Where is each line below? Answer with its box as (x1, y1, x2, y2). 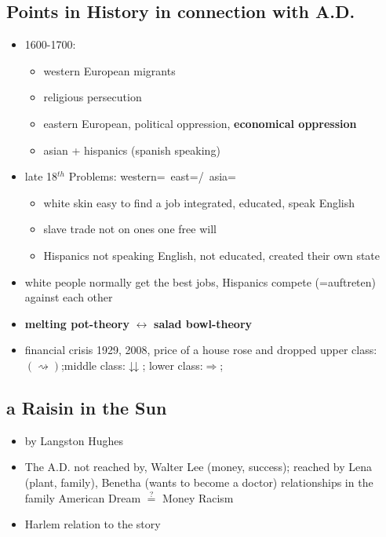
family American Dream (24, 489, 141, 506)
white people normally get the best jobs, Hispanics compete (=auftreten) (24, 273, 377, 290)
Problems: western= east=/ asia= (68, 168, 236, 184)
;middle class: (60, 356, 126, 373)
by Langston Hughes (24, 432, 123, 448)
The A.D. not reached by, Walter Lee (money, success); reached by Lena (24, 458, 373, 475)
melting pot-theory (24, 315, 129, 331)
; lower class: (142, 356, 203, 373)
